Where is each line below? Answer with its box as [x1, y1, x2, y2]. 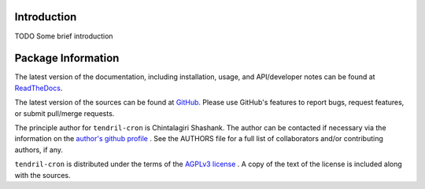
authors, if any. [14, 145, 63, 154]
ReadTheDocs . [14, 83, 63, 93]
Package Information [14, 52, 120, 65]
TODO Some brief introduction [14, 31, 113, 41]
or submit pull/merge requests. [14, 108, 115, 118]
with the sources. [14, 170, 71, 180]
